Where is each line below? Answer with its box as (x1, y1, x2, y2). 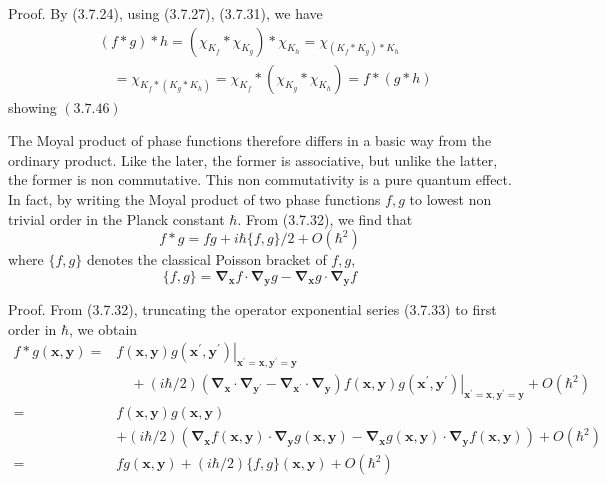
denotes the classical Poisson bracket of (86, 249, 327, 270)
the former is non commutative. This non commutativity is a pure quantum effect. (8, 169, 512, 190)
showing (8, 96, 57, 117)
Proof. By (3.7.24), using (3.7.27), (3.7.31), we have (8, 3, 323, 23)
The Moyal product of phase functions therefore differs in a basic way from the (8, 130, 492, 151)
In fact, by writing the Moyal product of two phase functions (8, 189, 381, 210)
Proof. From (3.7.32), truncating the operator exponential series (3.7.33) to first (8, 299, 497, 320)
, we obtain (69, 318, 138, 339)
